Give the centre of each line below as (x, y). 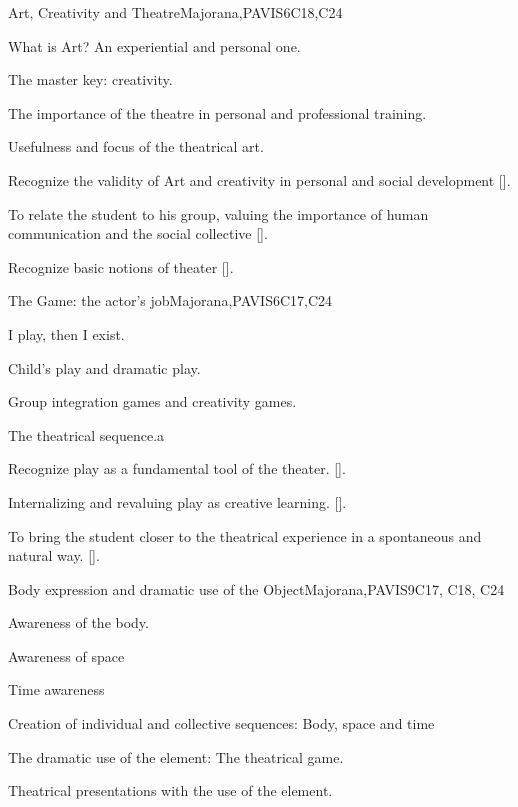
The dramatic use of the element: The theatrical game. (176, 756)
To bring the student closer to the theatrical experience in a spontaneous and (245, 535)
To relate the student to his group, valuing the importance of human (218, 213)
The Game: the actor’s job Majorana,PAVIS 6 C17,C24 (170, 300)
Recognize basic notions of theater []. (121, 266)
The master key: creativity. (90, 79)
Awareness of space (66, 655)
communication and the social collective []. (138, 233)
